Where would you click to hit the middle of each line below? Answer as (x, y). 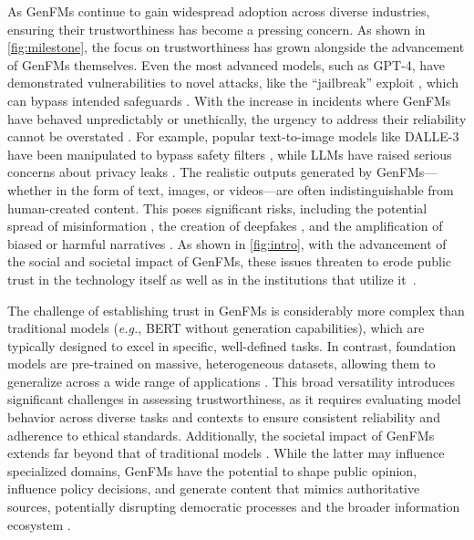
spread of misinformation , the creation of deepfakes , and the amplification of (225, 226)
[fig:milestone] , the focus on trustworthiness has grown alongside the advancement (236, 47)
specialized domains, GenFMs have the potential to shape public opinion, (212, 470)
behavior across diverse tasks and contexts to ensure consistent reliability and (224, 417)
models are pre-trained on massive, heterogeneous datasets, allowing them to (222, 363)
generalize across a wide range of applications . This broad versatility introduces (232, 381)
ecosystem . (39, 524)
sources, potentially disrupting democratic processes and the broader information (234, 507)
